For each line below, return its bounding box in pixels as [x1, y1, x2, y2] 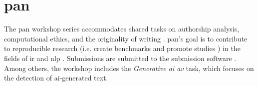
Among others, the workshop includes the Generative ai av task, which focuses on [4, 62, 254, 73]
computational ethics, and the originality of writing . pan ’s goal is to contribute [4, 33, 248, 43]
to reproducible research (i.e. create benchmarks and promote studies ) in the [4, 43, 241, 53]
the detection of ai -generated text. [4, 72, 108, 83]
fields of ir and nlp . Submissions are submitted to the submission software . [4, 52, 237, 63]
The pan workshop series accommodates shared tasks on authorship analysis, [4, 23, 240, 34]
